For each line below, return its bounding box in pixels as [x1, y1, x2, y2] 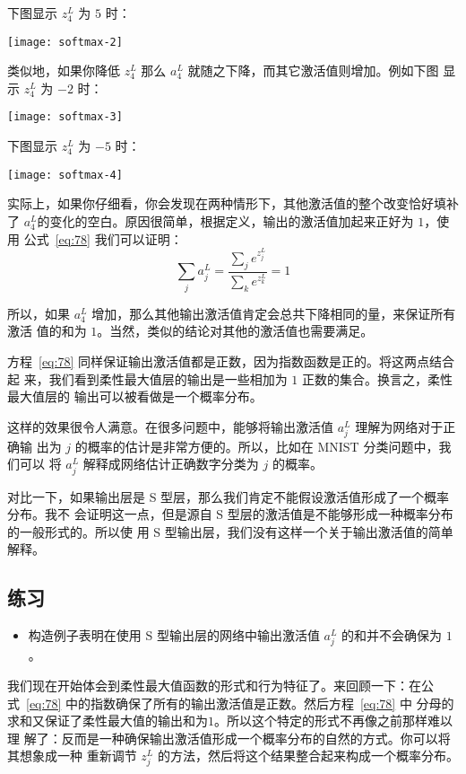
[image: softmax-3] [7, 110, 123, 124]
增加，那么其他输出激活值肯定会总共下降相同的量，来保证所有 [91, 303, 456, 322]
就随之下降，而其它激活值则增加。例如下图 [187, 61, 439, 80]
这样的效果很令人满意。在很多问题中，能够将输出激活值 [7, 417, 333, 435]
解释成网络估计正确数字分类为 [82, 454, 259, 473]
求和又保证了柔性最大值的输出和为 [7, 711, 208, 730]
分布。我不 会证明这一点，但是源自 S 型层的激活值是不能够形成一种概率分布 [7, 505, 453, 523]
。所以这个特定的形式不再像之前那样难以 [214, 711, 453, 730]
